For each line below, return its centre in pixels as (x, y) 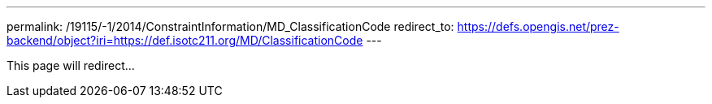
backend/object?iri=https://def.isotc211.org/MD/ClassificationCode (185, 40)
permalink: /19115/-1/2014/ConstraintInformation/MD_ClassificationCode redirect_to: (230, 26)
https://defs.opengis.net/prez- (538, 26)
